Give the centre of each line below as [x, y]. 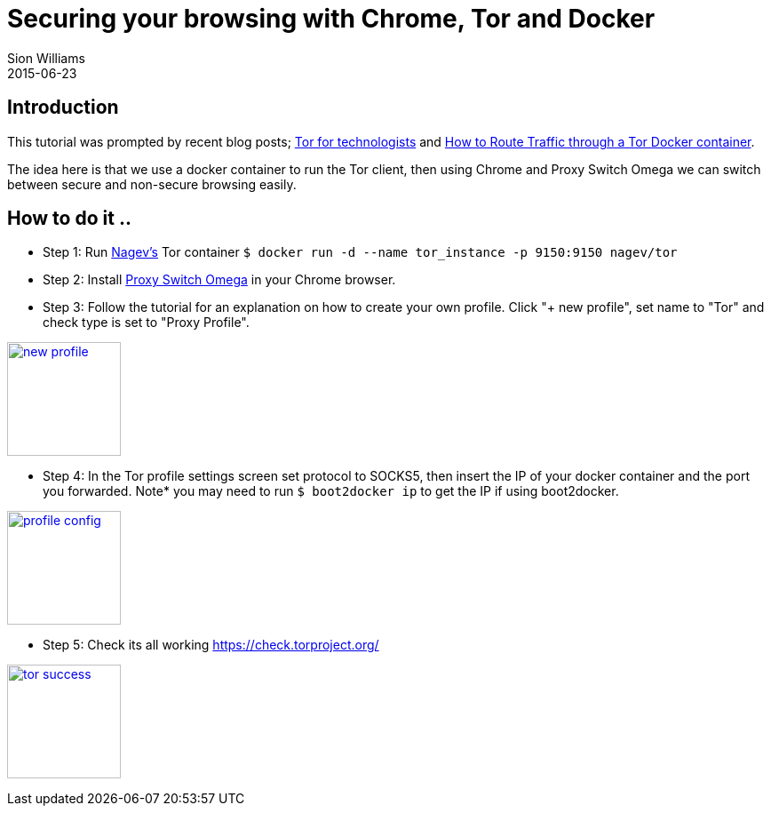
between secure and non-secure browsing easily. [152, 184]
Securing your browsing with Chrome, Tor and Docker [331, 19]
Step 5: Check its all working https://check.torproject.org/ [211, 645]
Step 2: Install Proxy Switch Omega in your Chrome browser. [219, 280]
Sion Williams [46, 58]
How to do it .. [69, 219]
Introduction [63, 108]
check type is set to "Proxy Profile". [146, 323]
